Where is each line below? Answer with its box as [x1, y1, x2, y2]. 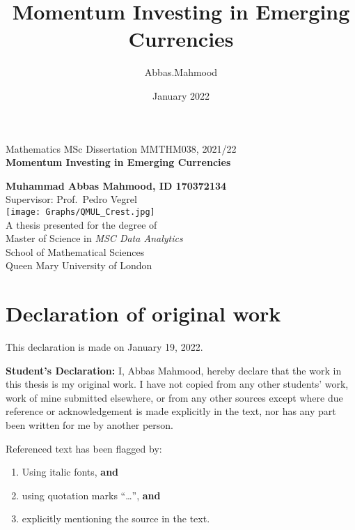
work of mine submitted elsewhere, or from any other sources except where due [6, 390, 343, 404]
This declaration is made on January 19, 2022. [6, 340, 203, 354]
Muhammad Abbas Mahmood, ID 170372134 [6, 178, 227, 192]
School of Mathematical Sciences [6, 244, 145, 259]
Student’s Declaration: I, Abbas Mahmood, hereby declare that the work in [6, 363, 342, 377]
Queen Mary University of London [6, 258, 152, 273]
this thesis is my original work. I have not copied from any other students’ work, [6, 377, 349, 391]
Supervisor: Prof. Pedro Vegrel [6, 192, 137, 206]
